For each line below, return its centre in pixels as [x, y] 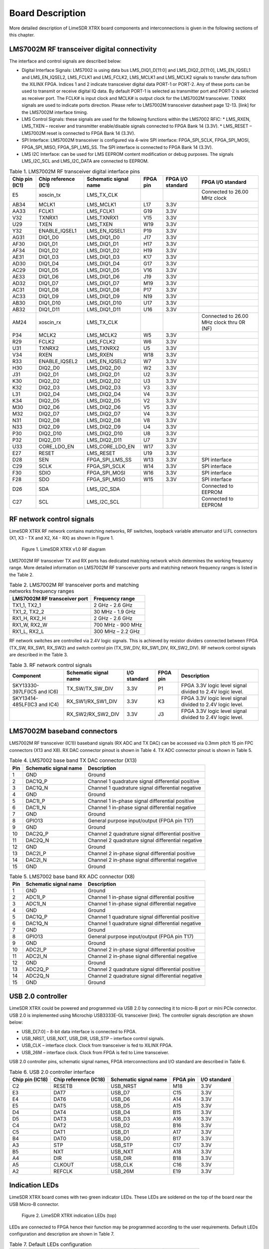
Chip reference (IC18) [79, 1079]
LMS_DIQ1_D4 [103, 264]
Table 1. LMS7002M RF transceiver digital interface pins [75, 171]
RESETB [63, 1086]
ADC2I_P [36, 949]
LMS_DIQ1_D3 [103, 257]
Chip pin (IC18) [30, 1079]
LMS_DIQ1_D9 [103, 296]
